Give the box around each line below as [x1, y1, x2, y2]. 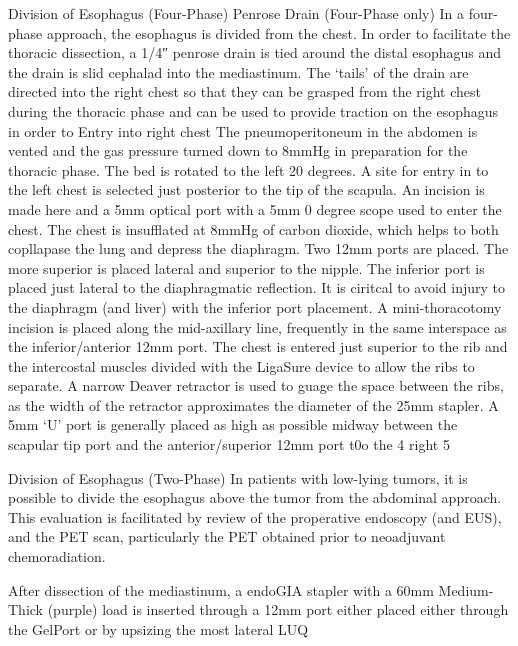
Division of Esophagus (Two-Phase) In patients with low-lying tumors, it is [8, 467, 468, 488]
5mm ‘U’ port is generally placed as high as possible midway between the [8, 414, 458, 435]
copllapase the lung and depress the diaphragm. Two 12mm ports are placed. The [8, 238, 509, 259]
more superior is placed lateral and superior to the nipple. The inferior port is [8, 257, 485, 278]
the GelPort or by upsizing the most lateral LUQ [8, 618, 309, 639]
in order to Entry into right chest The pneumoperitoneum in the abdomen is [8, 120, 478, 141]
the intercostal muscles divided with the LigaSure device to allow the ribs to [8, 355, 475, 376]
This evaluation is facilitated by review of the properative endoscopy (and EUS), [8, 506, 502, 527]
